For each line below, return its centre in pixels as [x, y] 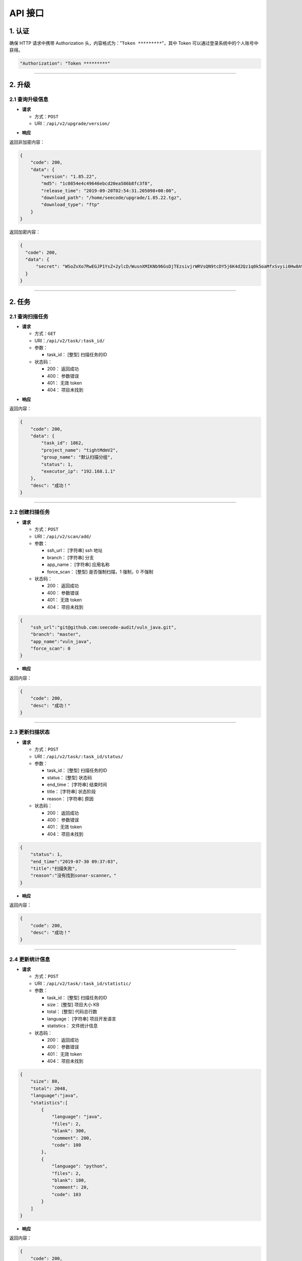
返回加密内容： [25, 232]
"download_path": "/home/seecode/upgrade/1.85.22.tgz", [111, 198]
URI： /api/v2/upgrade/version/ [72, 123]
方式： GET [45, 333]
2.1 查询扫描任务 [29, 316]
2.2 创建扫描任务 [30, 512]
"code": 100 [66, 1145]
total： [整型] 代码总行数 [72, 1012]
